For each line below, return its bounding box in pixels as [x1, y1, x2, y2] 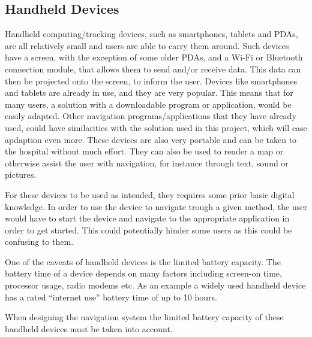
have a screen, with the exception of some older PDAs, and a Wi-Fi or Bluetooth [5, 51, 303, 63]
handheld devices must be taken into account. [5, 322, 173, 335]
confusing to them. [5, 235, 74, 248]
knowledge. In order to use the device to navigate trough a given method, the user [5, 200, 307, 212]
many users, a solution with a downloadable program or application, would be [5, 98, 292, 110]
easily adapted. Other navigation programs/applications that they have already [5, 110, 296, 122]
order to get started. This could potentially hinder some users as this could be [5, 223, 292, 236]
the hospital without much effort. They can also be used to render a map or [5, 145, 284, 157]
